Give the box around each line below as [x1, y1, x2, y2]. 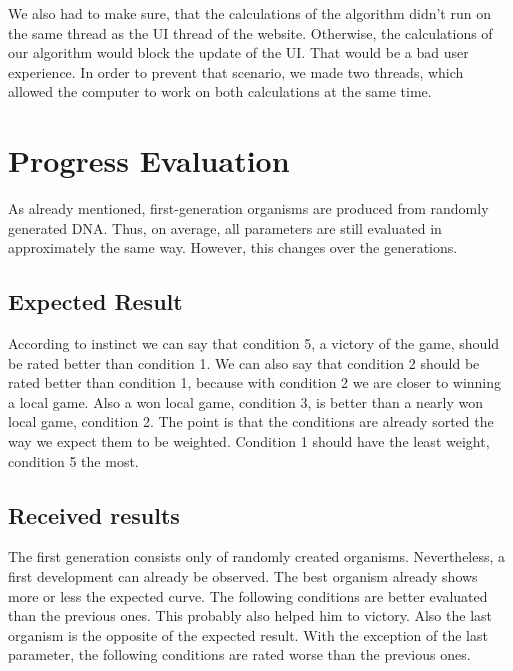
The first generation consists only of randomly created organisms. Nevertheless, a [8, 546, 506, 567]
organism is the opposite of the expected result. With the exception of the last [8, 624, 488, 645]
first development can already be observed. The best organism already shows [8, 566, 478, 587]
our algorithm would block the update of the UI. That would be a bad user [8, 42, 469, 63]
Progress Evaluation [8, 140, 290, 181]
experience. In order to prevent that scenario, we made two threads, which [8, 61, 464, 82]
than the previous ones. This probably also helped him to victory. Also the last [8, 605, 492, 626]
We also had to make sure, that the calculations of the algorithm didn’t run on [8, 3, 491, 23]
